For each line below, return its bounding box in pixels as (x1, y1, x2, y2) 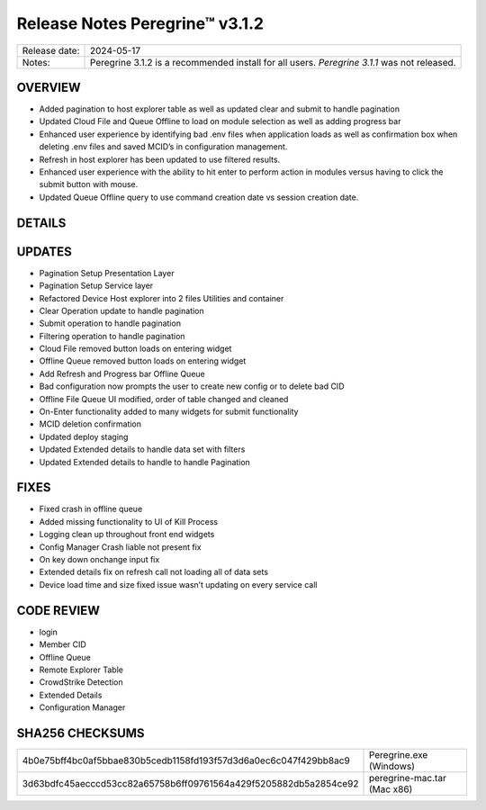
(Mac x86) (368, 783, 413, 796)
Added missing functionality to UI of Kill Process (39, 516, 219, 526)
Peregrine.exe (368, 748, 428, 760)
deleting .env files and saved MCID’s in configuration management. (39, 141, 288, 152)
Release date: (22, 44, 80, 57)
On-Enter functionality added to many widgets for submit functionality (39, 406, 299, 418)
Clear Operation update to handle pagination (39, 305, 204, 316)
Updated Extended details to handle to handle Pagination (39, 456, 251, 467)
